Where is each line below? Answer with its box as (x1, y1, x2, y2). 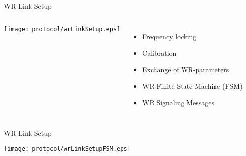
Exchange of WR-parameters (142, 64, 229, 74)
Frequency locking (142, 31, 197, 41)
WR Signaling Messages (142, 97, 214, 107)
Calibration (142, 48, 177, 58)
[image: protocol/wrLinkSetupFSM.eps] (4, 145, 131, 153)
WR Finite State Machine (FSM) (142, 81, 243, 91)
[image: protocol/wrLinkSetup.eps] (4, 25, 121, 32)
